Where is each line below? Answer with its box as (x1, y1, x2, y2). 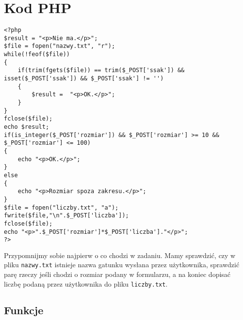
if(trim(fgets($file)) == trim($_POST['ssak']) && (17, 67, 185, 74)
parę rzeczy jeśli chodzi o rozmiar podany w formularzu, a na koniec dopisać (4, 269, 231, 279)
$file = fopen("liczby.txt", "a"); (4, 204, 119, 211)
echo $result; (4, 123, 49, 130)
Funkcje (4, 302, 44, 317)
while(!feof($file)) (4, 51, 70, 58)
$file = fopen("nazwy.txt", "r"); (4, 43, 115, 50)
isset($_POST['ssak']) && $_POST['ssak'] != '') (4, 75, 164, 82)
